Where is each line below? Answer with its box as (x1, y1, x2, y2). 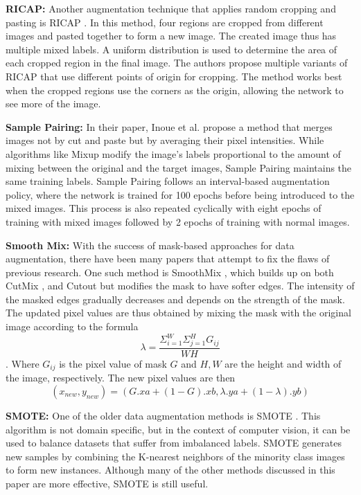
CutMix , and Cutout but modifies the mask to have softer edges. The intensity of (6, 278, 355, 293)
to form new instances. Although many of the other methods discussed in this (6, 462, 335, 477)
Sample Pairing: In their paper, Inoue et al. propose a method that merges (6, 119, 333, 134)
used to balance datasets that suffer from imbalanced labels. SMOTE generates (6, 435, 342, 450)
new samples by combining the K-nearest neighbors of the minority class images (6, 449, 345, 463)
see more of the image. (6, 96, 101, 111)
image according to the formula (6, 319, 139, 334)
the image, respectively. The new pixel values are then (6, 370, 236, 385)
